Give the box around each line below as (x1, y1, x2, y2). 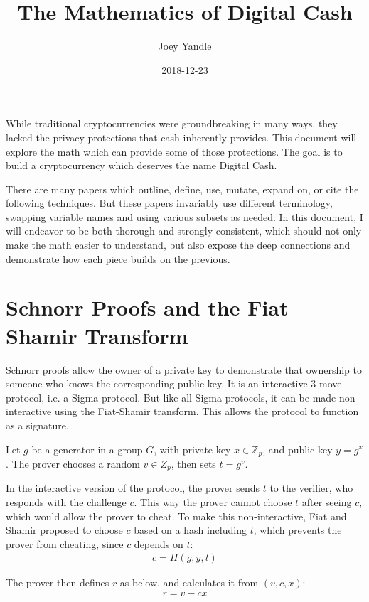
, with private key (154, 441, 231, 456)
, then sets (171, 456, 216, 471)
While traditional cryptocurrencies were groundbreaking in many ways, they (6, 116, 338, 131)
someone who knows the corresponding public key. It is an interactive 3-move (6, 376, 342, 391)
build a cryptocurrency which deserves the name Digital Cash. (6, 158, 277, 173)
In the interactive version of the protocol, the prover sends (6, 480, 260, 495)
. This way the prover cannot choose (134, 495, 292, 510)
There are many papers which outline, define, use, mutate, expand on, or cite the (6, 181, 359, 196)
